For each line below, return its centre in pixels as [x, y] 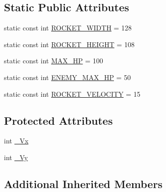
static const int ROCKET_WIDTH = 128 [68, 28]
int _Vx [16, 141]
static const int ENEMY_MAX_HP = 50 [68, 77]
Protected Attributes [58, 120]
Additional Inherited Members [83, 183]
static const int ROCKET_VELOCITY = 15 [72, 94]
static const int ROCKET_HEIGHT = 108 [69, 44]
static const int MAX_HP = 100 [54, 61]
